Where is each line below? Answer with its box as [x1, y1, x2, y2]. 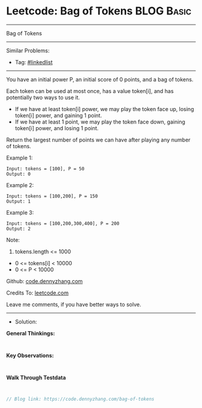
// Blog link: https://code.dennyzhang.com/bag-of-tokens [6, 396, 155, 402]
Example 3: [6, 209, 34, 216]
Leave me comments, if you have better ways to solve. [6, 301, 141, 308]
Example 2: [6, 181, 34, 188]
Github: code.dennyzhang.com [6, 277, 83, 284]
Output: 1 [6, 198, 31, 205]
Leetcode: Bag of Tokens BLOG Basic [6, 4, 192, 18]
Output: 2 [6, 226, 31, 232]
